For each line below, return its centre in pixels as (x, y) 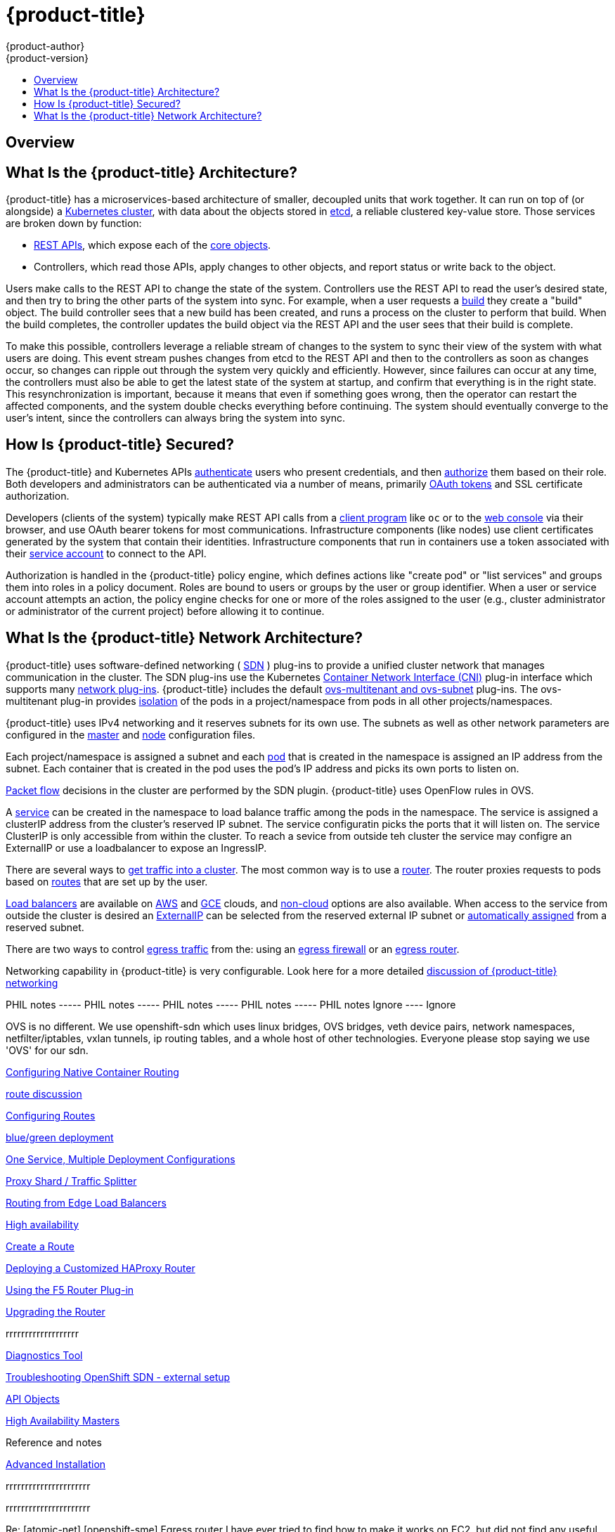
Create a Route (40, 1246)
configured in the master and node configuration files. (131, 734)
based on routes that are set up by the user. (107, 881)
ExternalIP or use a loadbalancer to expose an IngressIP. (136, 848)
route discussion (44, 1093)
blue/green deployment (60, 1137)
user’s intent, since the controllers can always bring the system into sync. (175, 418)
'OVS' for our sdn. (47, 1050)
